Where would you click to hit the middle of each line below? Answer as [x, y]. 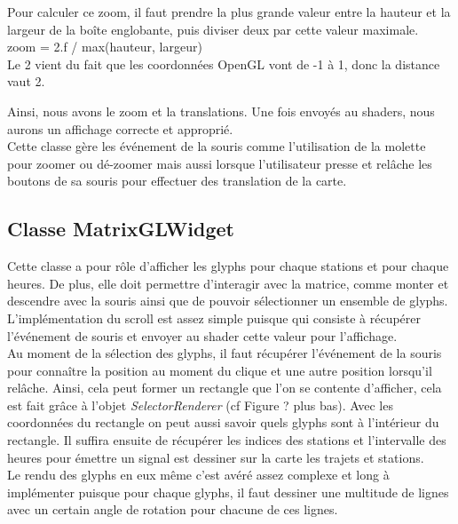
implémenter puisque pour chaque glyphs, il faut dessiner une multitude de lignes [228, 492]
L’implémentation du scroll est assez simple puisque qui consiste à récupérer [214, 318]
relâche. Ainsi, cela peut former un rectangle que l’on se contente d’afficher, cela [225, 388]
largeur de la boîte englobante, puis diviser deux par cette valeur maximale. [213, 29]
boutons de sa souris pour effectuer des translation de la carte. [177, 181]
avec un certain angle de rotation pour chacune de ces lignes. [173, 509]
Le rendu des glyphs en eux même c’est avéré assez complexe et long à [198, 475]
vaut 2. [26, 81]
